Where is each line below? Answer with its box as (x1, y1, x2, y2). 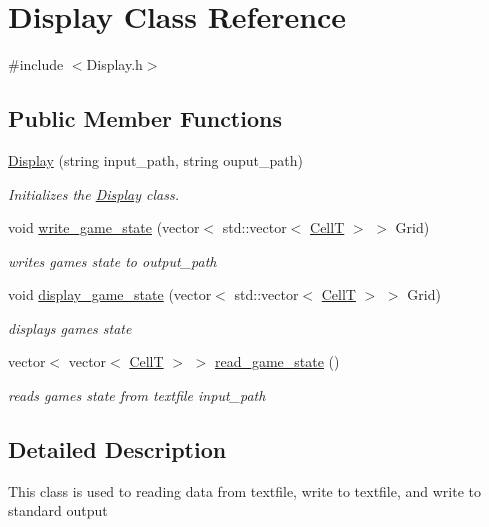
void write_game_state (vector (8, 217, 200, 238)
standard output (8, 500, 108, 521)
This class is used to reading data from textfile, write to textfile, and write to (8, 480, 482, 501)
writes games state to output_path (8, 250, 217, 271)
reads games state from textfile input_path (8, 385, 266, 406)
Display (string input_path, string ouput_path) (8, 149, 303, 170)
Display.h (86, 54, 143, 75)
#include (8, 54, 64, 75)
